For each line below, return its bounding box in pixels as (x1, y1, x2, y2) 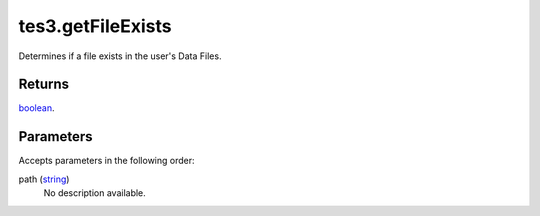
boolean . (18, 102, 55, 114)
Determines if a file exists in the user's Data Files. (18, 50, 222, 62)
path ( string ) (18, 173, 70, 185)
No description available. (43, 187, 147, 199)
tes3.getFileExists (18, 15, 172, 37)
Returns (18, 76, 70, 93)
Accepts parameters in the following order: (18, 155, 195, 167)
